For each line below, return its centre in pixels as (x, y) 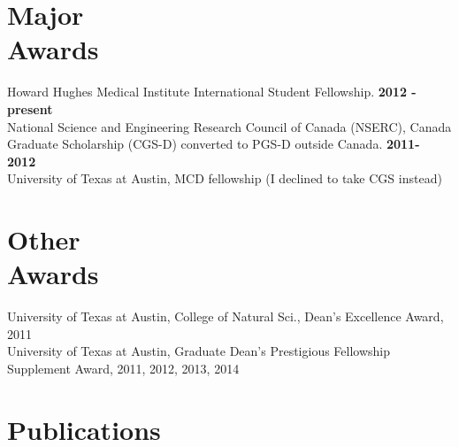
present (30, 108)
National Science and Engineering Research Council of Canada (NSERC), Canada (229, 126)
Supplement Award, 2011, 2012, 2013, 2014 (123, 368)
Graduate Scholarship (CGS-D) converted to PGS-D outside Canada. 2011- (214, 144)
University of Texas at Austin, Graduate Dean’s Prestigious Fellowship (199, 351)
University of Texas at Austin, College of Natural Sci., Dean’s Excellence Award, (226, 316)
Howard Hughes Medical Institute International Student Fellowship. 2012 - (212, 92)
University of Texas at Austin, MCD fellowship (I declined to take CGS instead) (225, 178)
